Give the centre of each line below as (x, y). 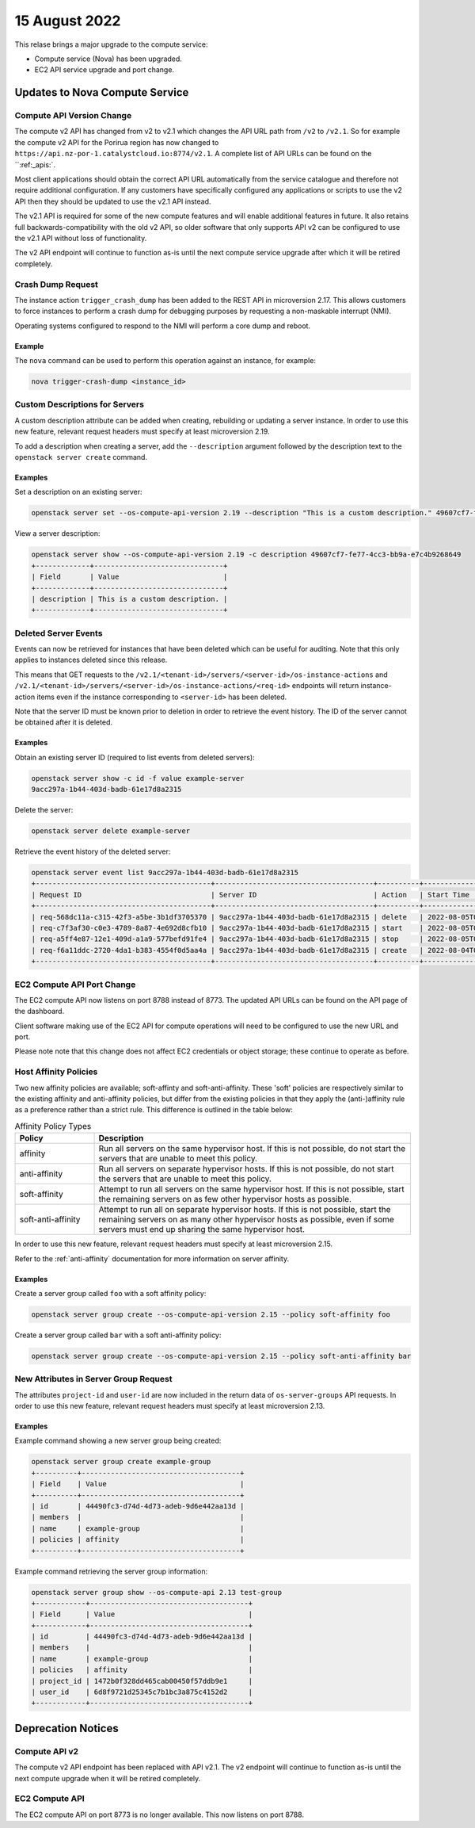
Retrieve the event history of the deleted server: (93, 851)
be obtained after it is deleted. (63, 722)
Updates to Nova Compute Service (102, 92)
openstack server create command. (81, 457)
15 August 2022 (68, 21)
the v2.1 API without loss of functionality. (81, 238)
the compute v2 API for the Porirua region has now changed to (117, 142)
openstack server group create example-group (121, 1462)
